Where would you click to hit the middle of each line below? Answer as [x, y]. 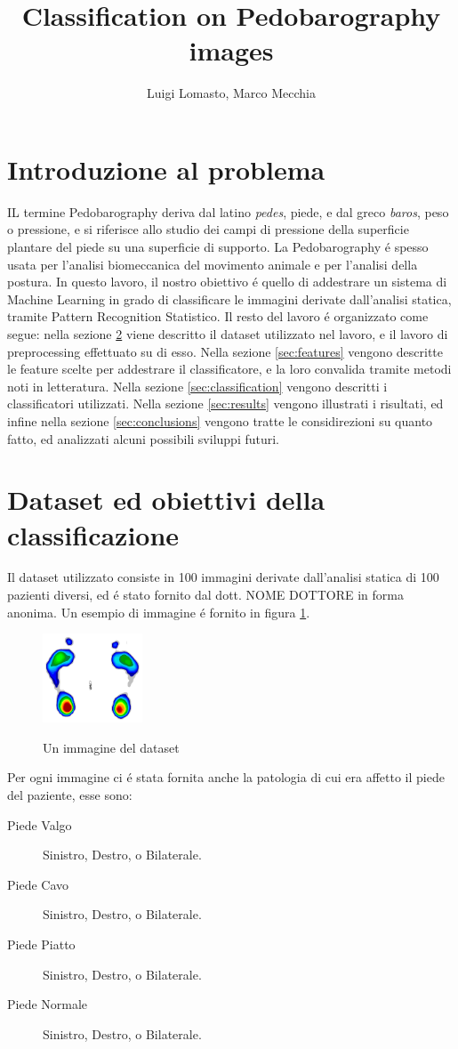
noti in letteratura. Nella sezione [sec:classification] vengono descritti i [197, 386]
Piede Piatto [41, 944]
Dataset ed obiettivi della [166, 500]
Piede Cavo [38, 884]
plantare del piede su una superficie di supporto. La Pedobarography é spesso [218, 247]
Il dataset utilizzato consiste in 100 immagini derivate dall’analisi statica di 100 [223, 577]
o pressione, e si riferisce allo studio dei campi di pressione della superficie [208, 229]
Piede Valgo [40, 824]
